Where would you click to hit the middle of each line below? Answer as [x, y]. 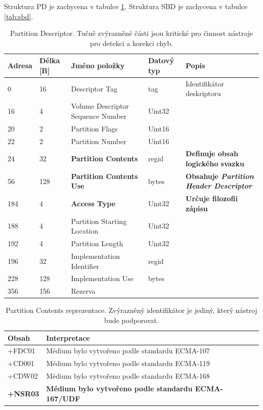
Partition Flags [94, 128]
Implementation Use [102, 278]
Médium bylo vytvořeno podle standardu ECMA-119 [128, 363]
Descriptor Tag [94, 88]
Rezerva [83, 291]
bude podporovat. [131, 320]
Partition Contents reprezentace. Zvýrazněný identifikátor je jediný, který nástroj [131, 310]
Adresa [20, 65]
